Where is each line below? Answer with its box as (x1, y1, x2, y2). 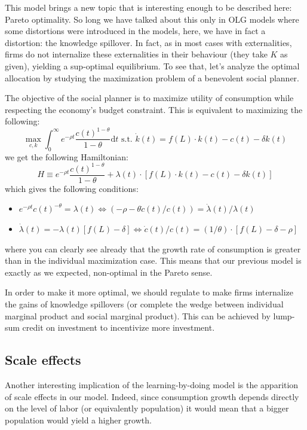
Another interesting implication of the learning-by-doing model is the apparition (5, 379, 299, 391)
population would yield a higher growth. (5, 413, 152, 426)
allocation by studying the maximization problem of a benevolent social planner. (5, 71, 299, 84)
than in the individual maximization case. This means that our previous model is (5, 254, 302, 267)
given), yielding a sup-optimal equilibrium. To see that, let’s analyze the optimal (5, 59, 300, 72)
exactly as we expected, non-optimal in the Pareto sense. (5, 266, 213, 278)
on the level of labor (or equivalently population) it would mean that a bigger (5, 402, 289, 414)
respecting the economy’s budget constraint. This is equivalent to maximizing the (5, 103, 303, 115)
